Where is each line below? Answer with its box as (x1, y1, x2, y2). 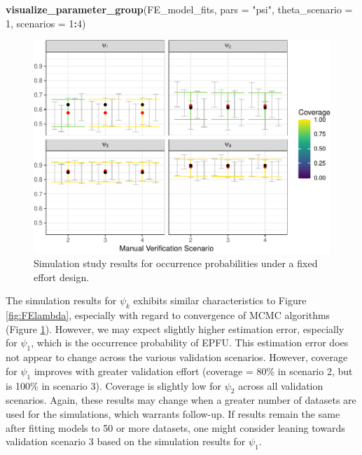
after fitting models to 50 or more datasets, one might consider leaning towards (6, 420, 345, 435)
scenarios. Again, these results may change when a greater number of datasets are (6, 393, 356, 407)
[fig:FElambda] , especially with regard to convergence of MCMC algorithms (6, 308, 330, 322)
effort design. (34, 269, 90, 284)
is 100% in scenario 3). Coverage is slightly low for (6, 378, 221, 393)
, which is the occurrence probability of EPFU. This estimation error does (31, 335, 349, 350)
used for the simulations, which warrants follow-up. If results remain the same (6, 406, 340, 421)
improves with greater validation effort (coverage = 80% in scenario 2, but (34, 363, 353, 378)
